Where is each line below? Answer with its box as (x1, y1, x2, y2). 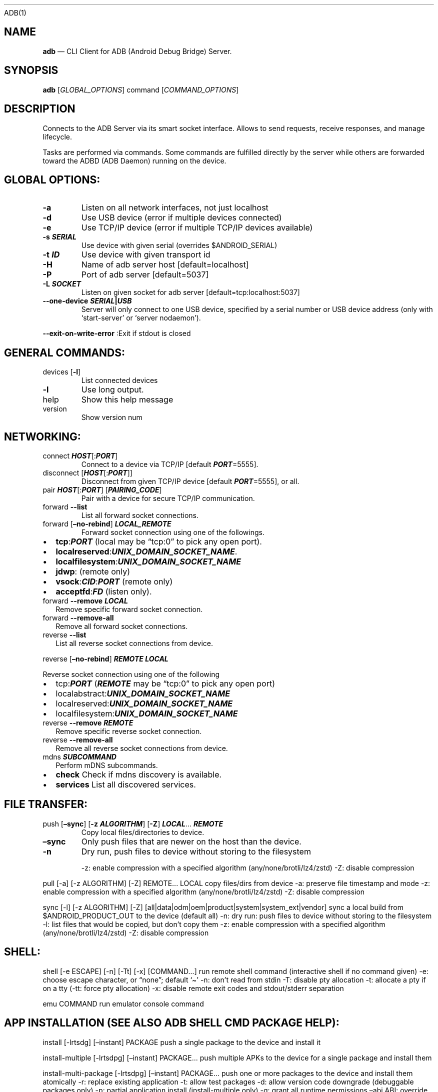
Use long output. (81, 384, 144, 395)
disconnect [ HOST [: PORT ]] (42, 468, 132, 477)
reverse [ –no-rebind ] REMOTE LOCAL (42, 654, 168, 663)
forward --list (42, 502, 87, 511)
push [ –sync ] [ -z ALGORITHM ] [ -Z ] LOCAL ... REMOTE (42, 819, 223, 828)
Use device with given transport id (81, 249, 210, 260)
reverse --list (42, 630, 86, 639)
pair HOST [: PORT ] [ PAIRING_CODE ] (42, 485, 162, 494)
